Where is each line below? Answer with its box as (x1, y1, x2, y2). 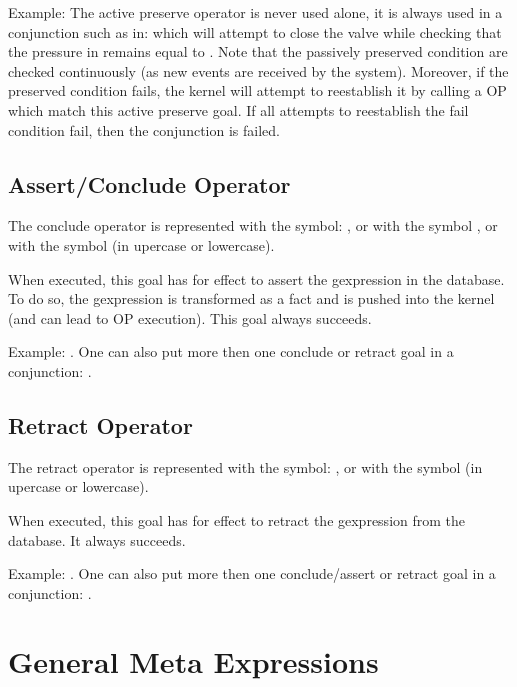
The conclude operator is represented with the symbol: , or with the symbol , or (8, 215, 498, 236)
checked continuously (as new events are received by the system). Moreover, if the (8, 60, 509, 81)
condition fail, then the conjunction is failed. (8, 119, 280, 140)
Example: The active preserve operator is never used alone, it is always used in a (8, 2, 503, 22)
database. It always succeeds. (8, 529, 186, 550)
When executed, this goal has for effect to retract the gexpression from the (8, 509, 466, 530)
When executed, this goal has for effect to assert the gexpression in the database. (8, 268, 505, 289)
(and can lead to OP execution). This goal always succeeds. (8, 307, 372, 328)
